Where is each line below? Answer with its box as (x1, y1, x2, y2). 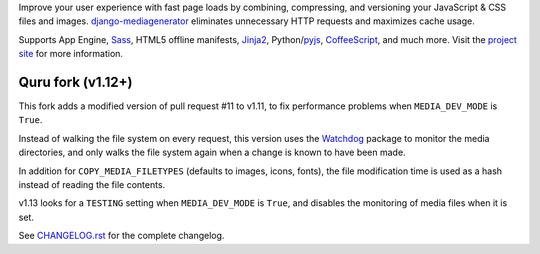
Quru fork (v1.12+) (18, 73, 133, 90)
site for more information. (18, 48, 124, 60)
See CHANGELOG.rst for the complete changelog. (18, 230, 225, 242)
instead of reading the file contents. (18, 179, 166, 191)
